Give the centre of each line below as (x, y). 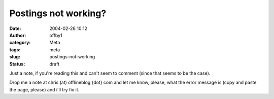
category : (20, 43)
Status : (17, 64)
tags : (15, 49)
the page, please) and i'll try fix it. (44, 89)
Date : (15, 28)
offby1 (56, 35)
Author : (18, 35)
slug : (15, 57)
